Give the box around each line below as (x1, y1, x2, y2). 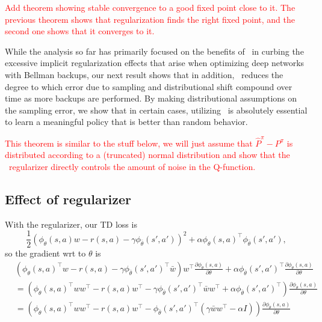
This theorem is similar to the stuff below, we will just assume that (5, 136, 253, 149)
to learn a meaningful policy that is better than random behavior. (5, 115, 248, 128)
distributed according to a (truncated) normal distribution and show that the (5, 148, 290, 161)
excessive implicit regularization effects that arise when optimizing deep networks (5, 56, 305, 69)
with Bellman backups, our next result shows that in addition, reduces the (5, 68, 283, 80)
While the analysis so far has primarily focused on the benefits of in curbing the (5, 44, 304, 57)
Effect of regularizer (5, 189, 132, 208)
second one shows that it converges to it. (5, 25, 155, 37)
